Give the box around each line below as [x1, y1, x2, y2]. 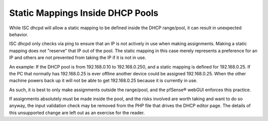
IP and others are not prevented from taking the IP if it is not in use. [9, 55, 146, 60]
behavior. [9, 31, 28, 37]
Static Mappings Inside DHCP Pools [9, 7, 159, 18]
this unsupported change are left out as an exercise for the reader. [9, 110, 145, 116]
